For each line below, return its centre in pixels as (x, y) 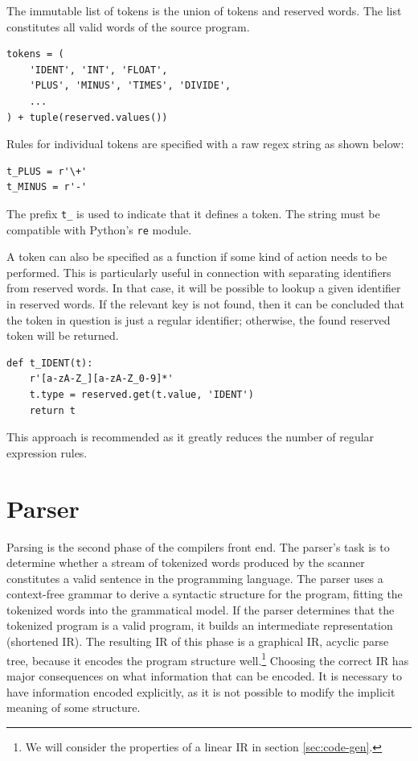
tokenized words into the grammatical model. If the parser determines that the (201, 609)
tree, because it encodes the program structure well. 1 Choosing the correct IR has (208, 659)
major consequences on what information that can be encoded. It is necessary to (205, 675)
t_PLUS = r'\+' (47, 171)
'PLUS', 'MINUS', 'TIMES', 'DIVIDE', (130, 86)
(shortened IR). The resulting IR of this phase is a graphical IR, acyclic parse (198, 641)
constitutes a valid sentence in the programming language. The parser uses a (195, 578)
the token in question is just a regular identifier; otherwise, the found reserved (199, 319)
